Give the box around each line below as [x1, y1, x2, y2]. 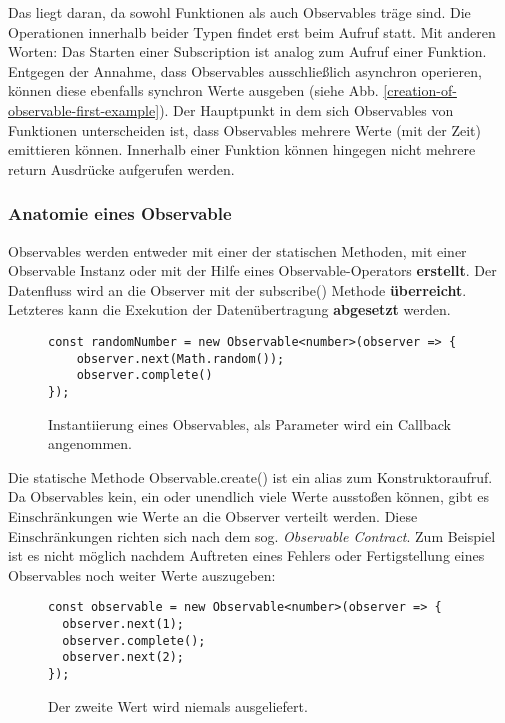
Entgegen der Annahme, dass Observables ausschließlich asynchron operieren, [8, 60, 482, 81]
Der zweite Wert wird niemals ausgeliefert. [48, 695, 308, 716]
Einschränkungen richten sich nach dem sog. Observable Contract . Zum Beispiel [8, 525, 496, 546]
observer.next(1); [62, 616, 185, 631]
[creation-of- [383, 80, 457, 101]
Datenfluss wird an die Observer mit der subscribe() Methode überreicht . [8, 279, 467, 300]
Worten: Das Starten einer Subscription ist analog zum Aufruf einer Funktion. [8, 41, 487, 62]
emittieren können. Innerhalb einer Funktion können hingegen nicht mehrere [8, 139, 476, 160]
